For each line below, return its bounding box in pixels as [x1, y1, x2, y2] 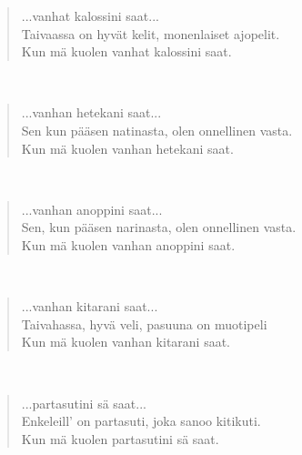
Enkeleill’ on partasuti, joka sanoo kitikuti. [21, 411, 261, 430]
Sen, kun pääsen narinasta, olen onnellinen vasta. [21, 217, 297, 237]
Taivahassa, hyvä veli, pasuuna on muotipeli [21, 314, 267, 333]
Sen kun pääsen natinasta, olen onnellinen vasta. [21, 120, 293, 139]
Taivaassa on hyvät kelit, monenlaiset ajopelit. [21, 24, 280, 43]
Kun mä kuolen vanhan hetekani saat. [21, 138, 234, 157]
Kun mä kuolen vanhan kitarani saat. [21, 332, 231, 351]
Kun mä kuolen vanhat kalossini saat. [21, 42, 232, 61]
